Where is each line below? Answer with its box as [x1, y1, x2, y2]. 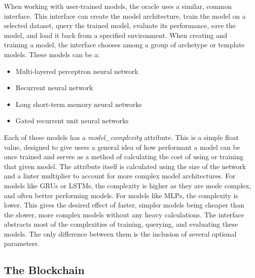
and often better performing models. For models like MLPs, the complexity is [4, 190, 238, 200]
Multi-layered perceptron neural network [15, 66, 139, 76]
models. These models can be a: [4, 49, 100, 59]
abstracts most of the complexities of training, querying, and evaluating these [4, 219, 238, 229]
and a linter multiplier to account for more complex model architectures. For [4, 171, 236, 181]
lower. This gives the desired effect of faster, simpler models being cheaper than [4, 200, 245, 210]
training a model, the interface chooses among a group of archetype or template [4, 39, 245, 50]
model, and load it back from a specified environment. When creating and [4, 30, 227, 40]
